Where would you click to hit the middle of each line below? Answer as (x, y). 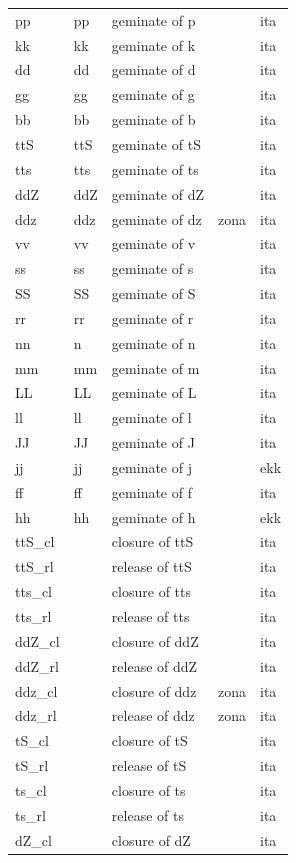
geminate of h (153, 516)
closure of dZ (151, 839)
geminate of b (153, 119)
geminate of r (152, 317)
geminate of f (151, 491)
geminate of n (153, 342)
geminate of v (153, 243)
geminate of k (153, 44)
